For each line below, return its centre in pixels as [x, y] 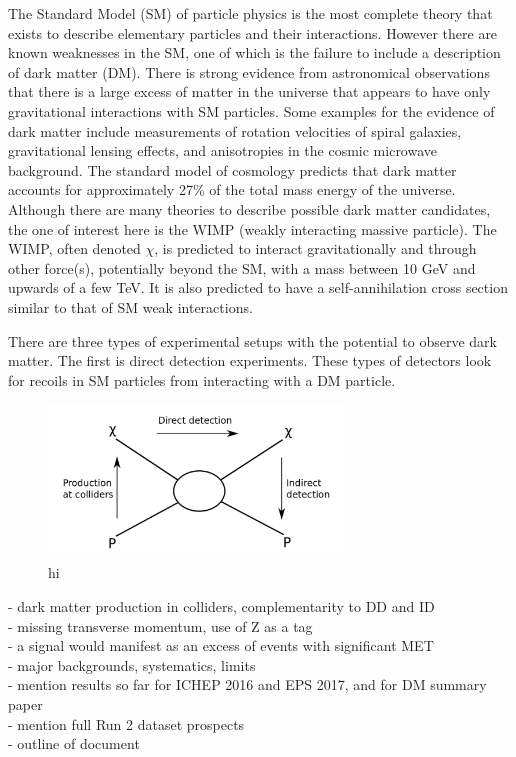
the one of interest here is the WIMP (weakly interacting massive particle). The [252, 228]
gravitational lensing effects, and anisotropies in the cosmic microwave [223, 150]
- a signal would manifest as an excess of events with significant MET [221, 645]
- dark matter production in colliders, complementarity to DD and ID [221, 605]
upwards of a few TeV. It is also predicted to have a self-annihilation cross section [258, 287]
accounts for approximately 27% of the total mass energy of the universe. [232, 189]
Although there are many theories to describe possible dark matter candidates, [249, 208]
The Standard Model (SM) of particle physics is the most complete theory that [250, 13]
